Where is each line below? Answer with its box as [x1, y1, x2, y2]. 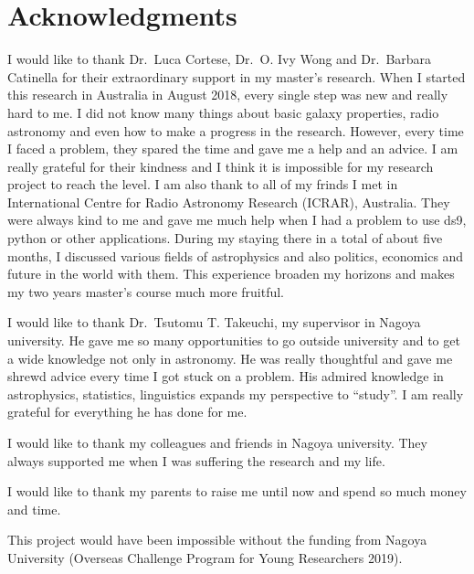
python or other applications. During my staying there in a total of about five [7, 229, 443, 248]
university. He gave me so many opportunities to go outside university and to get [7, 331, 460, 350]
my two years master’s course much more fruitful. [7, 282, 285, 301]
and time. [7, 499, 61, 518]
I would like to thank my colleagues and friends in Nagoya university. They [7, 433, 427, 452]
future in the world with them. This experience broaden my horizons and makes [7, 264, 455, 283]
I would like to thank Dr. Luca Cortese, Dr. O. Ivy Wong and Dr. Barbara [7, 49, 432, 69]
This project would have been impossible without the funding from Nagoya [7, 530, 427, 549]
